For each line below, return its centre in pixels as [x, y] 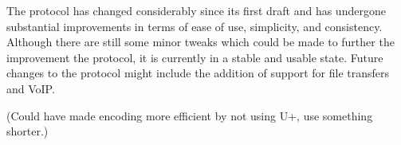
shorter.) [28, 131]
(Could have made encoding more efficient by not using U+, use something [190, 115]
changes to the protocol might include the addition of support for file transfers [198, 73]
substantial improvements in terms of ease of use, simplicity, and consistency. [195, 26]
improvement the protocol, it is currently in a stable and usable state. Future [195, 57]
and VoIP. [31, 88]
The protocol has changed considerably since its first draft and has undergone [196, 10]
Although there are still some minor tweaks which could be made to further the [200, 42]
